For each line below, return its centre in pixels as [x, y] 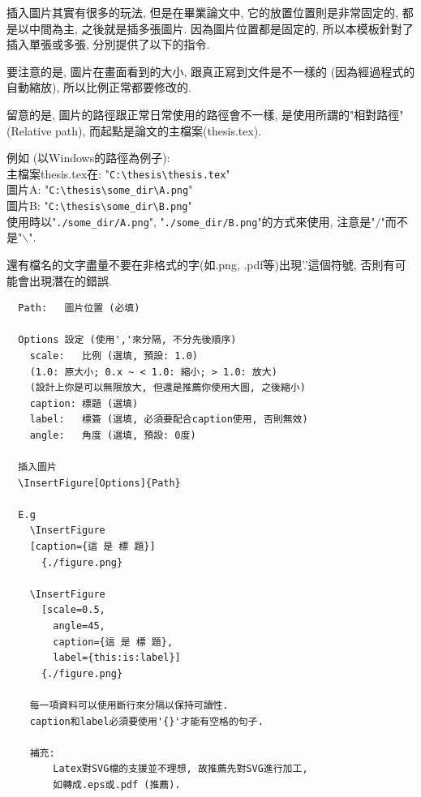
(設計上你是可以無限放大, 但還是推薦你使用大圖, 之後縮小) [168, 388]
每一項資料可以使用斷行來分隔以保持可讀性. [129, 705]
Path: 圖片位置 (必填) [79, 309]
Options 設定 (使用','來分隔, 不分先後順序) [127, 340]
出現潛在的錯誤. [70, 280]
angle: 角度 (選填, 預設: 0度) [113, 435]
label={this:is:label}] [117, 658]
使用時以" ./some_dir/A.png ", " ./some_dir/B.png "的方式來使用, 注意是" [191, 221]
